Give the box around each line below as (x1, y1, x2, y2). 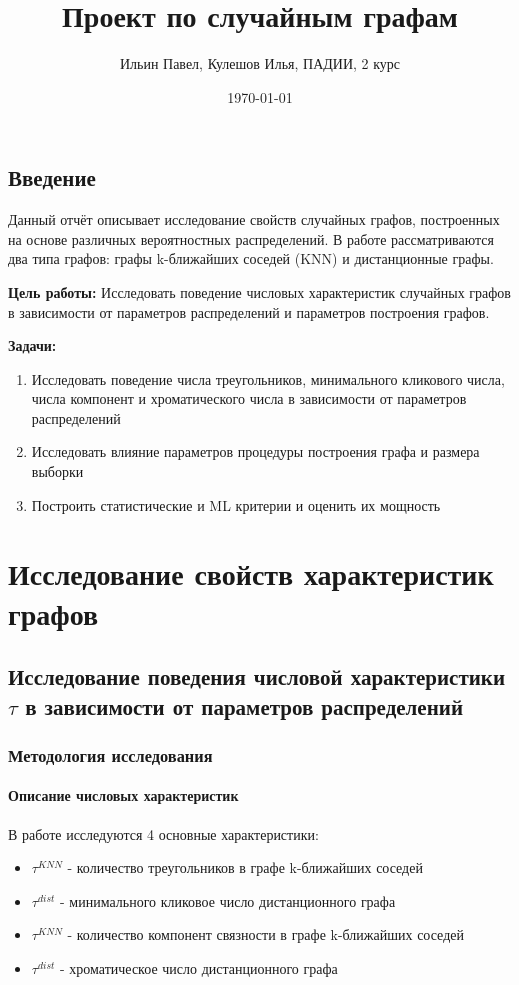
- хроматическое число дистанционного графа (60, 958, 338, 978)
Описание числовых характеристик (8, 785, 239, 806)
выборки (31, 461, 84, 482)
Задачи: (8, 335, 57, 356)
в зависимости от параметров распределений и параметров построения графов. (8, 301, 490, 322)
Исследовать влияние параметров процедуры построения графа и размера (31, 441, 480, 462)
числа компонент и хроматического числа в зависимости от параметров (31, 388, 467, 409)
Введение (8, 162, 96, 193)
